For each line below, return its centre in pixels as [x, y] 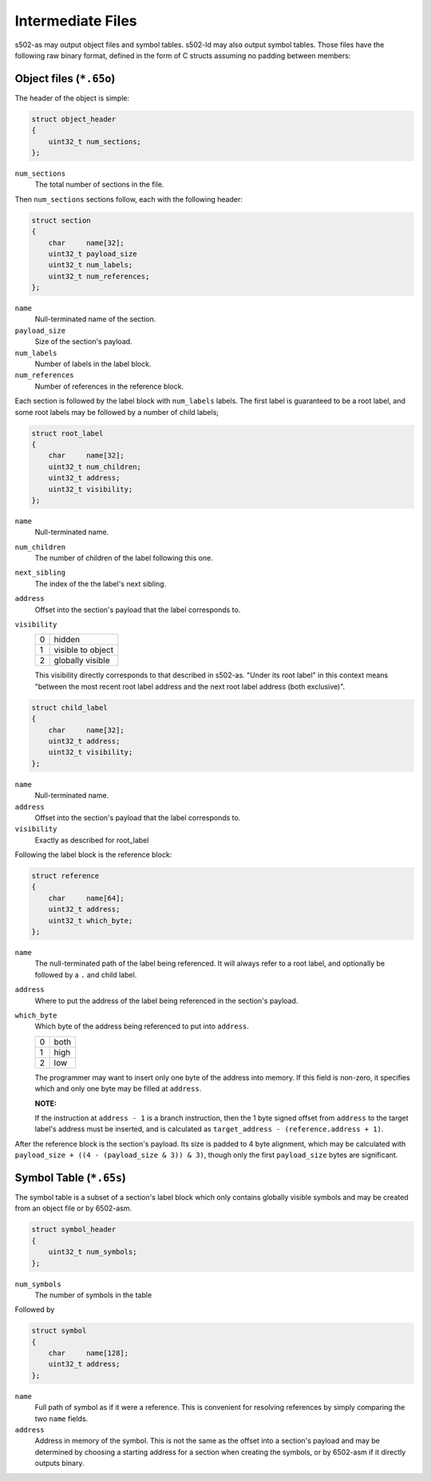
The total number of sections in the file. [99, 184]
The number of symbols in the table [93, 1295]
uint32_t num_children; [95, 466]
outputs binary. [59, 1463]
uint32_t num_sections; [95, 141]
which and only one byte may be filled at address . [118, 1088]
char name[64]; [87, 898]
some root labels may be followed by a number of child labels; [117, 412]
